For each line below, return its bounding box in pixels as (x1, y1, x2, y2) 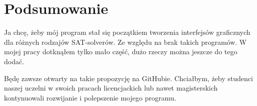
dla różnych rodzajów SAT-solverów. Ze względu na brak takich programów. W (4, 36, 247, 47)
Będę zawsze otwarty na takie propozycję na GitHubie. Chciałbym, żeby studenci (4, 73, 253, 83)
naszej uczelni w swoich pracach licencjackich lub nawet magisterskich (4, 83, 218, 93)
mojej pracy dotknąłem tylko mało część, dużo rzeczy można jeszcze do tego (4, 46, 237, 57)
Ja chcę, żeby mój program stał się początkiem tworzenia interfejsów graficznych (4, 27, 250, 37)
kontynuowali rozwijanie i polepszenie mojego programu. (4, 92, 176, 103)
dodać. (4, 56, 24, 66)
